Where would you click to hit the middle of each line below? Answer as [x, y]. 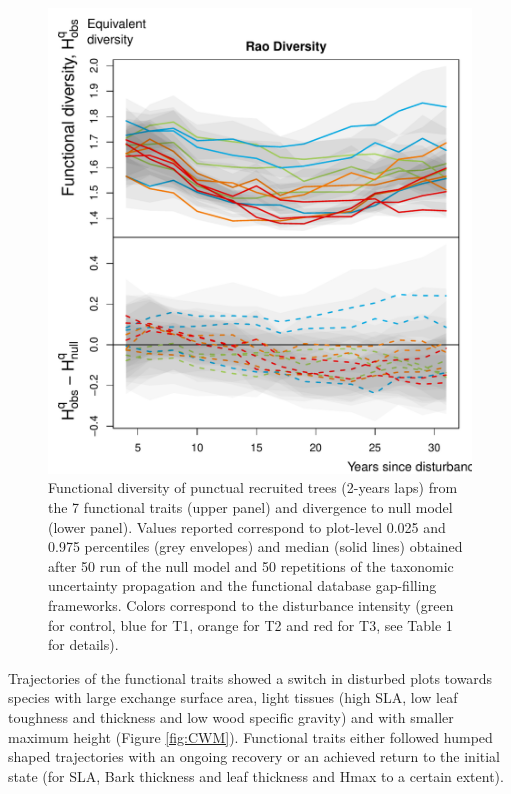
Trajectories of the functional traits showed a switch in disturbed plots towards [250, 677]
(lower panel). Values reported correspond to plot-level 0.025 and [247, 526]
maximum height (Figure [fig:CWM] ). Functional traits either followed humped [250, 736]
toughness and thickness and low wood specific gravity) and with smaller [231, 716]
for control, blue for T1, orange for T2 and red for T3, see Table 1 [250, 624]
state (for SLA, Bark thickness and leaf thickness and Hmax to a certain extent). [256, 775]
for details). [83, 644]
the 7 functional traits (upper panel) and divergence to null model [250, 507]
